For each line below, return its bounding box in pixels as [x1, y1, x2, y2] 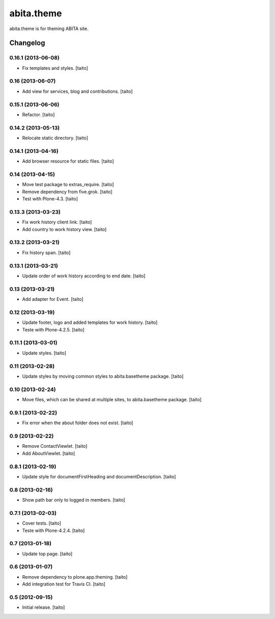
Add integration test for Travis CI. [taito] [22, 581, 105, 587]
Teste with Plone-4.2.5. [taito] [22, 326, 85, 332]
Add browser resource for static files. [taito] [22, 158, 114, 164]
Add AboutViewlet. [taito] [22, 450, 75, 456]
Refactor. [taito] [22, 111, 55, 117]
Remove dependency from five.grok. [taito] [22, 189, 113, 195]
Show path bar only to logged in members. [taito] [22, 497, 125, 503]
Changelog [9, 39, 45, 47]
